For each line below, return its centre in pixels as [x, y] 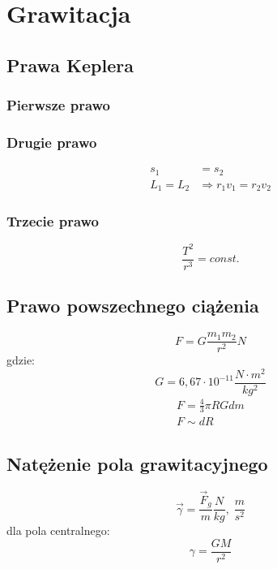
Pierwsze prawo [59, 105]
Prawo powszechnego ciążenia [133, 306]
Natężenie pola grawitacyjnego [137, 463]
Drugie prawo [52, 142]
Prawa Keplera [70, 65]
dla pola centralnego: [58, 530]
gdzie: [21, 360]
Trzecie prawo [53, 221]
